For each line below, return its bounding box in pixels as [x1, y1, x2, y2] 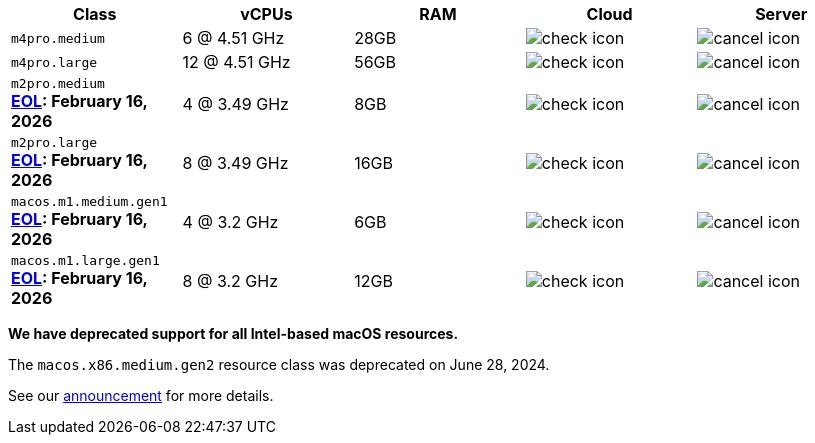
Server [755, 4, 808, 24]
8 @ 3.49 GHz [182, 152, 289, 173]
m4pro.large [11, 54, 98, 70]
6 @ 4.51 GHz [182, 28, 285, 48]
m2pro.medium [11, 76, 105, 91]
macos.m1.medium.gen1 [11, 194, 168, 209]
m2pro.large [11, 135, 98, 150]
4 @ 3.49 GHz [182, 93, 289, 114]
